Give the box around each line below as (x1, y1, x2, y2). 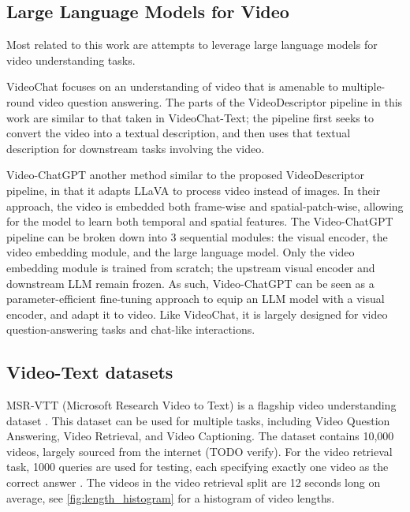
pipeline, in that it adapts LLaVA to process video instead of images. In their (6, 181, 381, 198)
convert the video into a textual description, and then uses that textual (6, 125, 351, 141)
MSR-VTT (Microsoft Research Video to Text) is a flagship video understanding (6, 397, 397, 413)
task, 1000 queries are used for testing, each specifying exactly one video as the (6, 458, 389, 475)
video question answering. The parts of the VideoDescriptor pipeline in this (38, 93, 403, 110)
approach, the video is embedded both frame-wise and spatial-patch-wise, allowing (6, 197, 404, 214)
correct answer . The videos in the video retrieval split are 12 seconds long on (6, 474, 381, 491)
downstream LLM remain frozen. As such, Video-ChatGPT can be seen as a (6, 275, 375, 291)
